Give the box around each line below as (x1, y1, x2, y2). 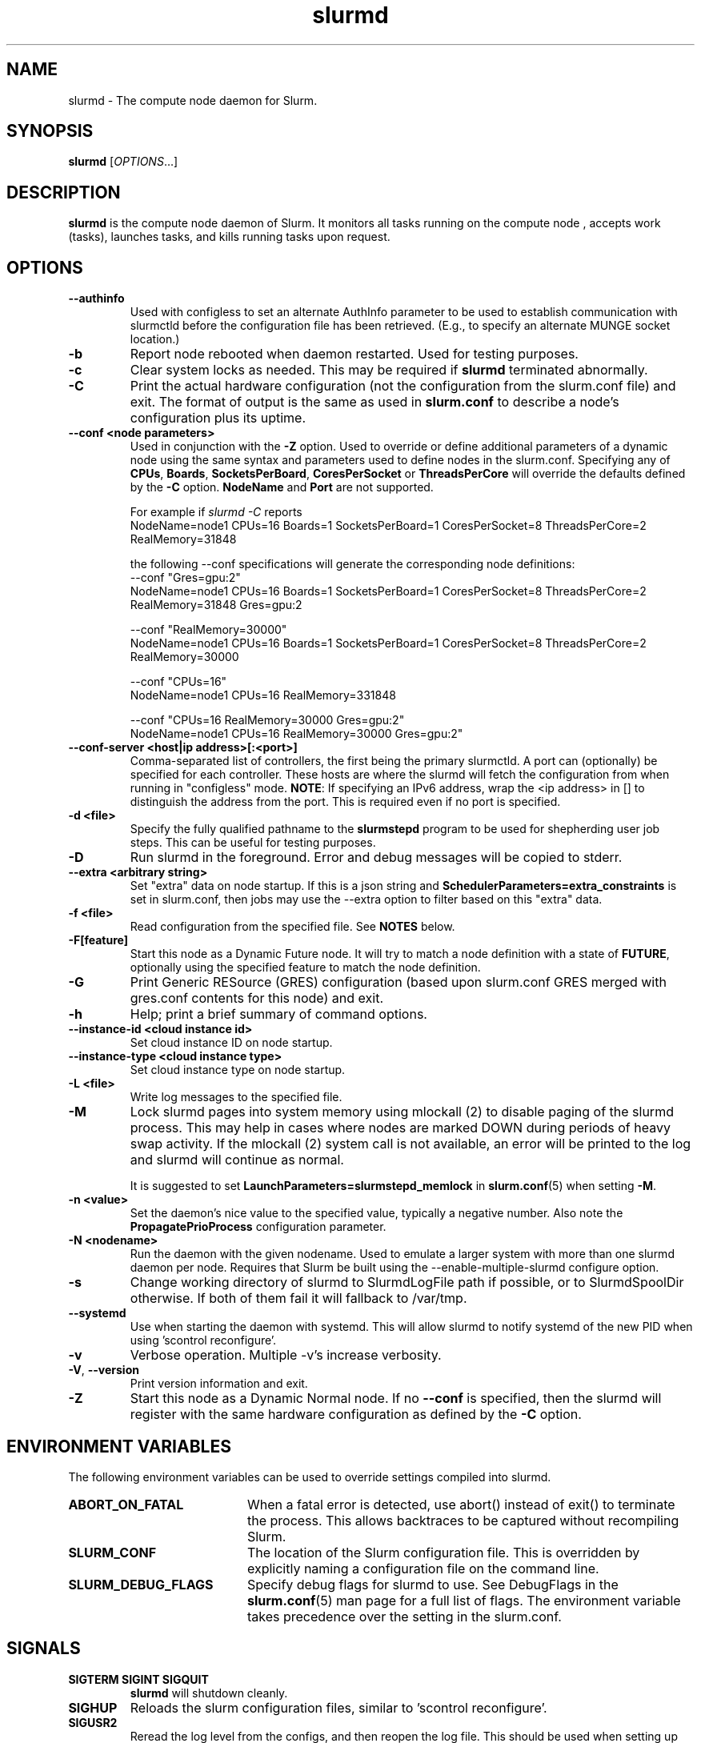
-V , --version (68, 1363, 139, 1377)
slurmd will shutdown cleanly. (130, 1685, 288, 1700)
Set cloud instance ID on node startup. (130, 1036, 333, 1050)
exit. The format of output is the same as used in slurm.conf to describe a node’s (130, 394, 619, 411)
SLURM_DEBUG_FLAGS (68, 1576, 214, 1593)
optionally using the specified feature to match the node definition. (130, 960, 481, 975)
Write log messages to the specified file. (130, 1090, 342, 1104)
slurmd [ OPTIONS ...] (68, 154, 178, 169)
